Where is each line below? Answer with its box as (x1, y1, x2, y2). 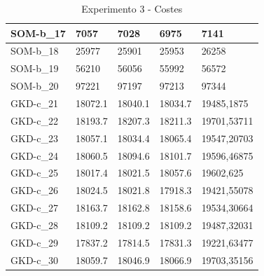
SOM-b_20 (11, 78, 59, 93)
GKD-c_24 (11, 148, 58, 163)
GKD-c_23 (11, 130, 58, 145)
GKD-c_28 (11, 217, 58, 232)
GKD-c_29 (11, 235, 58, 249)
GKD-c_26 (11, 183, 58, 198)
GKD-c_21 (11, 95, 58, 110)
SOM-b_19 (11, 61, 59, 76)
